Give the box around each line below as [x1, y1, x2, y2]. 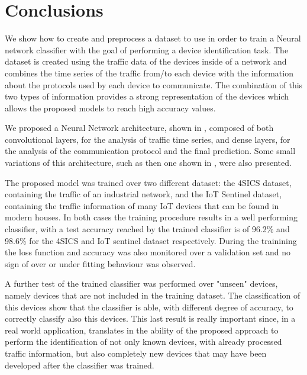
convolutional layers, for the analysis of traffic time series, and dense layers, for [5, 133, 290, 145]
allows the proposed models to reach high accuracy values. [5, 101, 216, 114]
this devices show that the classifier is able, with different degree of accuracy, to [5, 300, 293, 313]
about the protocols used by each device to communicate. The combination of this [5, 78, 303, 91]
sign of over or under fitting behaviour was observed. [5, 257, 196, 270]
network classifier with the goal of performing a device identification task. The [5, 43, 289, 56]
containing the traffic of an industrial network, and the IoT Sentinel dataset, [5, 188, 282, 200]
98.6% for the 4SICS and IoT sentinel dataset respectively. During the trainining [5, 234, 297, 246]
